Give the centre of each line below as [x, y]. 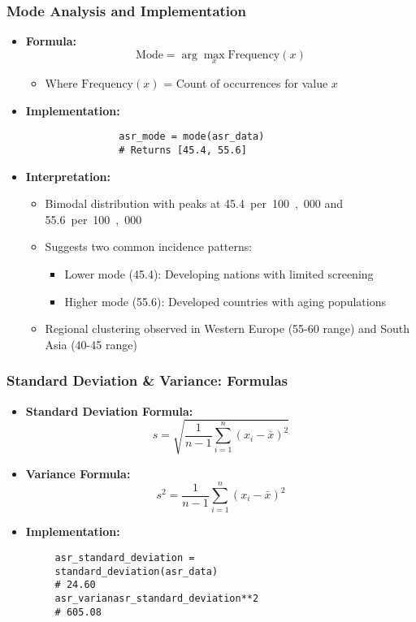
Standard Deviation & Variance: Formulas [147, 380]
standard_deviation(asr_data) [136, 571]
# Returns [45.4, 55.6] [183, 150]
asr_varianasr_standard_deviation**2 [157, 598]
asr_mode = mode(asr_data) [192, 137]
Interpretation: [68, 176]
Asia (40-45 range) [91, 344]
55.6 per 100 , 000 [93, 219]
